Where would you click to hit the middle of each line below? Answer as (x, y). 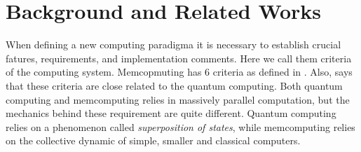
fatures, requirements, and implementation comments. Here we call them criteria (179, 58)
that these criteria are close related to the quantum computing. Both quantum (174, 85)
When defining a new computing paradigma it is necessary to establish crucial (173, 44)
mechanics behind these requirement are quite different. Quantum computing (171, 113)
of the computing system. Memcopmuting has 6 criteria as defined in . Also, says (179, 72)
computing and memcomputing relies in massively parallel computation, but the (178, 99)
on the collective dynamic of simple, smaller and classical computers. (153, 140)
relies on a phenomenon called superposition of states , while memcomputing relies (180, 126)
